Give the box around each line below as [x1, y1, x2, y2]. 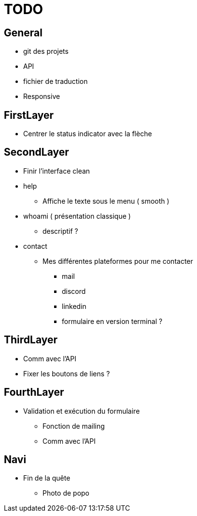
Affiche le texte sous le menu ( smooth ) [42, 196, 169, 205]
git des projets [23, 47, 69, 56]
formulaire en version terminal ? [62, 317, 163, 325]
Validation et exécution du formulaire [23, 406, 140, 415]
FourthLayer [4, 386, 64, 399]
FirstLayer [4, 109, 54, 121]
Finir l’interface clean [23, 166, 90, 175]
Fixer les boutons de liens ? [23, 369, 110, 378]
